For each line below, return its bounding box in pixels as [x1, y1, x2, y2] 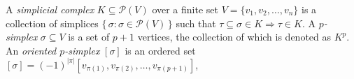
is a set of [68, 29, 110, 44]
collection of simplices [6, 15, 99, 30]
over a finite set [152, 2, 218, 16]
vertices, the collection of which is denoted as [137, 29, 332, 44]
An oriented [6, 43, 57, 57]
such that [176, 15, 216, 30]
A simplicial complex [6, 2, 94, 16]
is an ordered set [125, 43, 196, 57]
